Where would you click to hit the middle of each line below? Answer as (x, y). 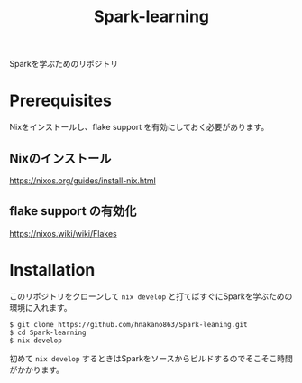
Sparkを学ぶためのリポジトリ (64, 64)
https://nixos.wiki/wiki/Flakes (63, 233)
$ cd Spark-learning (48, 332)
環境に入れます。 (41, 307)
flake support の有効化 (73, 211)
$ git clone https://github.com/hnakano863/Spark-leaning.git (128, 324)
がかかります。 (37, 369)
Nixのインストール (60, 159)
